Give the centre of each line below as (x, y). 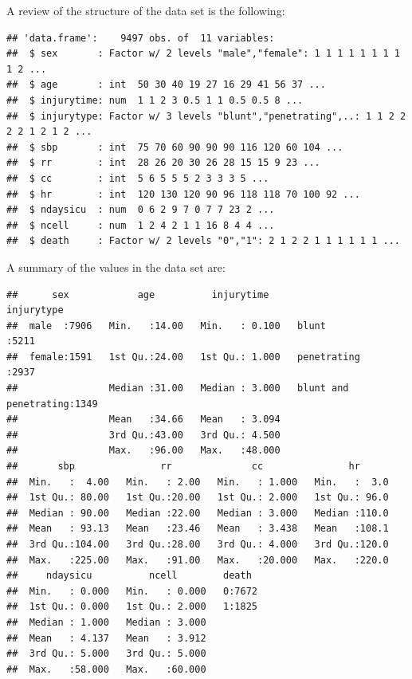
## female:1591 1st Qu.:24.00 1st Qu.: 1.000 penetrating (183, 357)
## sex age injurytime (138, 294)
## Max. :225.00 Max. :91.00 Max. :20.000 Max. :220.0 (198, 560)
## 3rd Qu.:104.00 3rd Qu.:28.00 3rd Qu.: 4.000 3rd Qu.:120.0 (198, 544)
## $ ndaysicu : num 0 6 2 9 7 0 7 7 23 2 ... (141, 210)
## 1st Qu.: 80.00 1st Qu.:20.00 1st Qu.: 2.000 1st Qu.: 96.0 (198, 498)
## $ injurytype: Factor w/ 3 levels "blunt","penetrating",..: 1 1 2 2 (206, 116)
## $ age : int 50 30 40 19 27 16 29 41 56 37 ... (166, 85)
